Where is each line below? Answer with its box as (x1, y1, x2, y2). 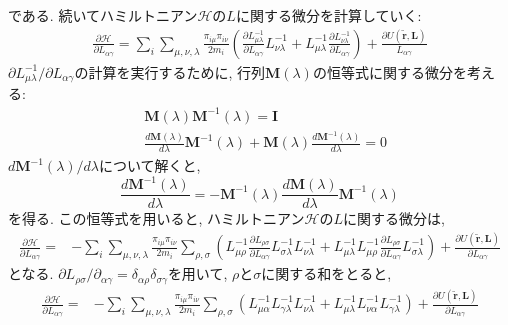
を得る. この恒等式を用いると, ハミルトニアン (8, 208, 305, 229)
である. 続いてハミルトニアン (8, 5, 198, 25)
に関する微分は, (343, 208, 445, 229)
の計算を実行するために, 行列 (74, 61, 265, 82)
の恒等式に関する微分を (312, 61, 467, 82)
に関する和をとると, (261, 263, 392, 284)
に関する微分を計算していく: (235, 5, 422, 25)
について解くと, (98, 155, 201, 176)
